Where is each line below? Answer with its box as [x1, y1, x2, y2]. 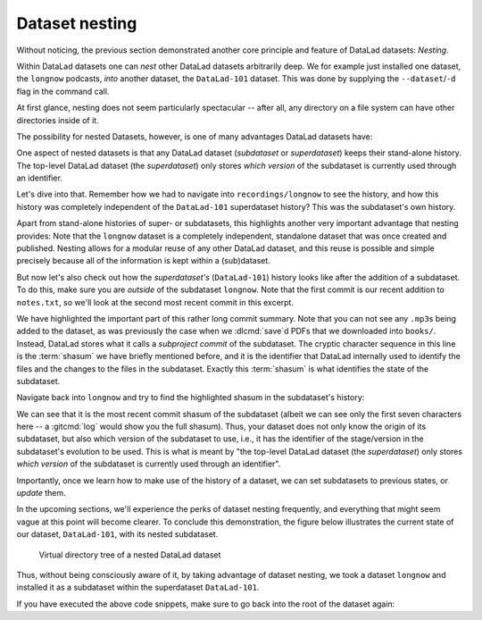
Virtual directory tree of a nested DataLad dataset [38, 549, 221, 560]
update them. [16, 488, 66, 499]
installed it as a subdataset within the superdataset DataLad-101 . [16, 582, 260, 593]
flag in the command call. [16, 86, 110, 96]
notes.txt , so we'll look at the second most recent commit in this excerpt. [16, 297, 295, 307]
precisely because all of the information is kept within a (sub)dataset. [16, 256, 271, 266]
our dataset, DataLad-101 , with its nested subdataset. [16, 529, 219, 540]
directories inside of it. [16, 114, 99, 125]
